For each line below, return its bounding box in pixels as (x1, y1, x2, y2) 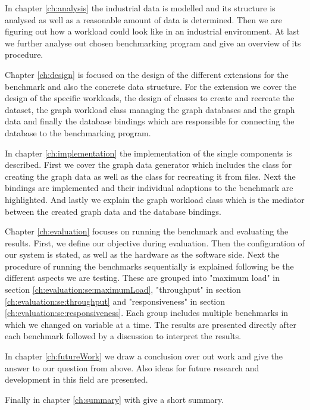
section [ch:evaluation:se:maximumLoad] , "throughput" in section (5, 283, 241, 296)
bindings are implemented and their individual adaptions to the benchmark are (5, 181, 293, 194)
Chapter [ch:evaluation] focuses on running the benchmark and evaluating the (5, 225, 289, 237)
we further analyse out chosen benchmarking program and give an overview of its (5, 36, 301, 49)
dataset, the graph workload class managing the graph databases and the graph (5, 103, 295, 115)
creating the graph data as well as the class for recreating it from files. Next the (5, 170, 296, 182)
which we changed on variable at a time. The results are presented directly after (5, 318, 297, 330)
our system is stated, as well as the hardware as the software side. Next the (5, 248, 280, 261)
